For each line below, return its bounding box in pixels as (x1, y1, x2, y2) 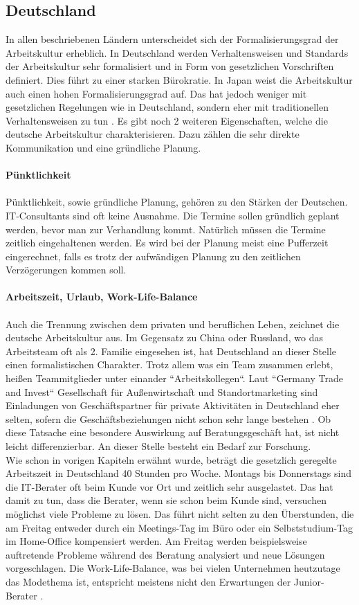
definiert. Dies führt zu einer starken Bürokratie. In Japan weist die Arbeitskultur (6, 72, 353, 87)
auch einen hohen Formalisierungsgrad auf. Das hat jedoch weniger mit (6, 86, 307, 100)
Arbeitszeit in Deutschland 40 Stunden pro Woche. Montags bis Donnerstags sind (6, 466, 352, 480)
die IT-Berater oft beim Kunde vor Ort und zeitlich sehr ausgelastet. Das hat (6, 479, 333, 494)
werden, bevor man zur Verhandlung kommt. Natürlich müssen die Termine (6, 222, 326, 236)
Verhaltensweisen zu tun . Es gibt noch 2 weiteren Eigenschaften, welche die (6, 113, 328, 127)
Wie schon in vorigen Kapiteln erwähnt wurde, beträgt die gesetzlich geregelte (6, 452, 337, 467)
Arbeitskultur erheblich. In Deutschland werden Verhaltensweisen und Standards (6, 45, 349, 60)
